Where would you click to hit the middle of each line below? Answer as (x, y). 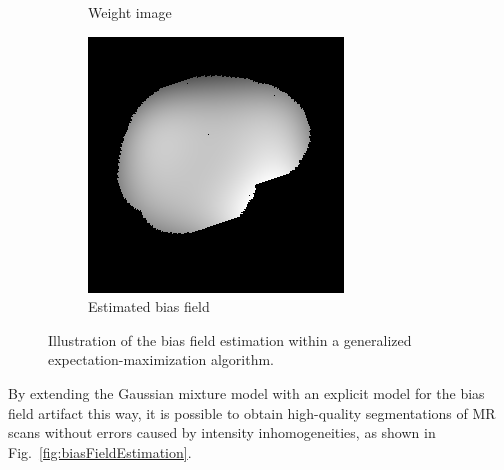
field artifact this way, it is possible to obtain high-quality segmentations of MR (252, 412)
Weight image (130, 12)
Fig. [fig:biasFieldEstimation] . (100, 451)
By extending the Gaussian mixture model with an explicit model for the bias (246, 392)
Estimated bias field (149, 306)
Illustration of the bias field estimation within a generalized (230, 339)
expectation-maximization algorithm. (161, 359)
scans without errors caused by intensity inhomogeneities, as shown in (222, 432)
